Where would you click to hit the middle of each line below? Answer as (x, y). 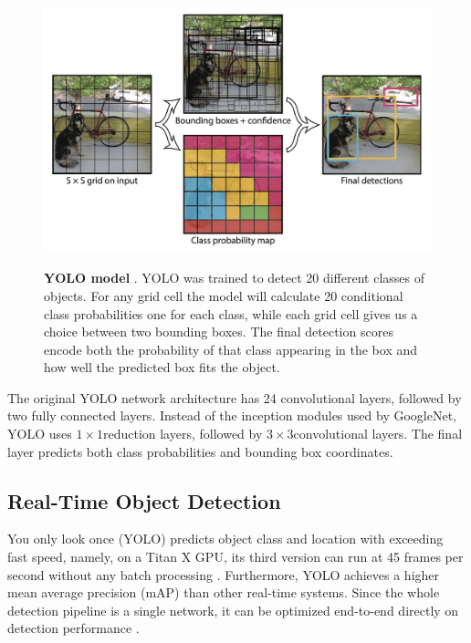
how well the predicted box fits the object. (162, 367)
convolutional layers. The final (378, 434)
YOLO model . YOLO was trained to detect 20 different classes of (235, 278)
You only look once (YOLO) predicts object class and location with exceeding (225, 539)
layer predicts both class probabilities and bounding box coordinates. (200, 451)
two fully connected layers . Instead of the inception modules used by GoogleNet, (232, 415)
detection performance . (73, 628)
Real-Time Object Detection (144, 500)
